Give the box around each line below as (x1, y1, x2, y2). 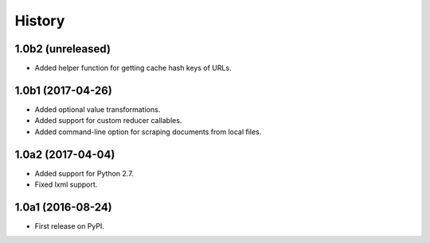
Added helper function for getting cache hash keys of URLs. (34, 64, 232, 73)
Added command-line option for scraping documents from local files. (34, 127, 262, 137)
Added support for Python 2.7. (34, 168, 135, 178)
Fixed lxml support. (34, 179, 98, 190)
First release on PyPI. (34, 221, 105, 230)
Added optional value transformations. (34, 104, 161, 114)
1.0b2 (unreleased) (14, 42, 111, 56)
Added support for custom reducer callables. (34, 116, 182, 125)
